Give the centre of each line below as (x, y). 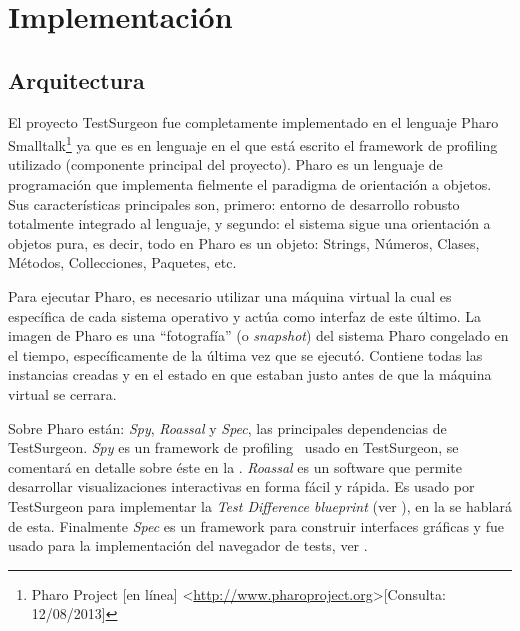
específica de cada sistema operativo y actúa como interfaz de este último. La (245, 315)
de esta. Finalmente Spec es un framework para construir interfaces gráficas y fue (256, 525)
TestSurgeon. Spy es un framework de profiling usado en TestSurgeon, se (233, 447)
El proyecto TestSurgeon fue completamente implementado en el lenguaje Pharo (253, 121)
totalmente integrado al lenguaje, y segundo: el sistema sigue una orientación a (249, 223)
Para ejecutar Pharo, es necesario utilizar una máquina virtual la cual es (230, 295)
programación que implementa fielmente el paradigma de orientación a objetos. (250, 184)
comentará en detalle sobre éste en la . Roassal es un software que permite (235, 466)
